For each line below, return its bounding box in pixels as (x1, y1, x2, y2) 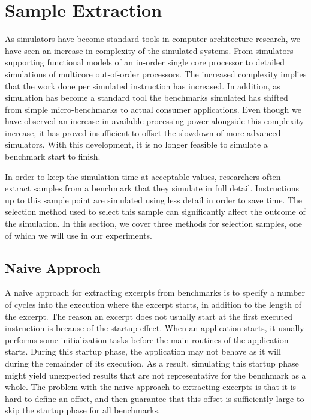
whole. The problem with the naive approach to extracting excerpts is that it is (5, 380, 297, 393)
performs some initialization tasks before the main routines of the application (5, 333, 289, 346)
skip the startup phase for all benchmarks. (5, 404, 161, 416)
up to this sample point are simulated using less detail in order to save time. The (5, 193, 303, 206)
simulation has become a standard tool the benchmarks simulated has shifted (5, 91, 288, 104)
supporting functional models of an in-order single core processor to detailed (5, 56, 285, 68)
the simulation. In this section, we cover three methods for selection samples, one (5, 217, 303, 230)
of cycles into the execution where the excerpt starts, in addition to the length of (5, 298, 301, 311)
